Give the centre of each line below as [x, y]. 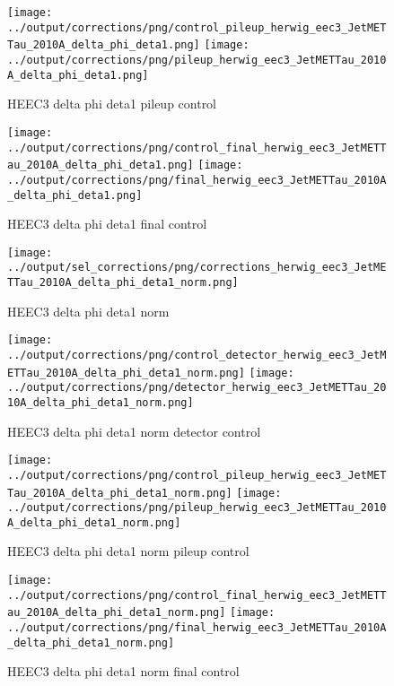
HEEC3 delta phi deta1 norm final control [123, 671]
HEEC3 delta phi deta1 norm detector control [134, 431]
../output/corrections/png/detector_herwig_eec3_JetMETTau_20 [197, 388]
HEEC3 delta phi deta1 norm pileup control [128, 551]
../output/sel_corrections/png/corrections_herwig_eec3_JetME [197, 268]
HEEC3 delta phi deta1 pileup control [112, 104]
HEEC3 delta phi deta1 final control [107, 224]
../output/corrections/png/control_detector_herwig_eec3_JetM [197, 355]
